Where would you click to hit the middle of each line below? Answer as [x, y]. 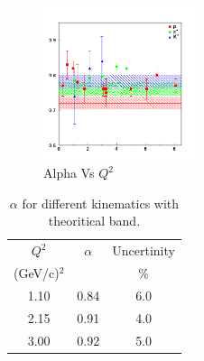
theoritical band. [94, 221]
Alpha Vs [69, 173]
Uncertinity [144, 250]
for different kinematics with [101, 203]
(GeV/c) [37, 273]
